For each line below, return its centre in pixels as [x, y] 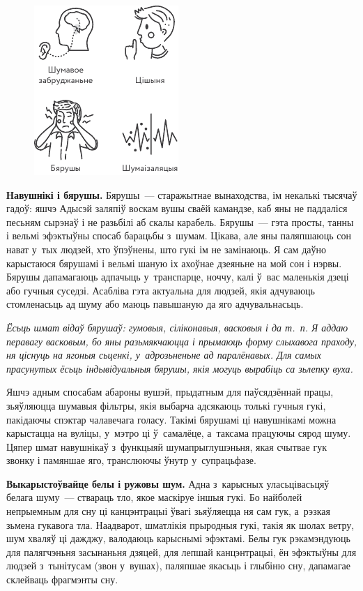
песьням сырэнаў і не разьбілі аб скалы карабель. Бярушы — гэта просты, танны [180, 222]
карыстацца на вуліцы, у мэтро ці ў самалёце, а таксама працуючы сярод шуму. [179, 433]
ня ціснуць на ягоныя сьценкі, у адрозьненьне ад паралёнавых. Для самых [164, 355]
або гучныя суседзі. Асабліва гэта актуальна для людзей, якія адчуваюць [161, 290]
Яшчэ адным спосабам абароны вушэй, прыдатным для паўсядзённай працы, [170, 392]
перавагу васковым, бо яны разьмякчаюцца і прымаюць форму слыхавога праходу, [182, 341]
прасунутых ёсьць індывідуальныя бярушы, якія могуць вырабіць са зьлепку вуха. [180, 368]
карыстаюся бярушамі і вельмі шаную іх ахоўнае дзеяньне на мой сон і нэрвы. [174, 263]
